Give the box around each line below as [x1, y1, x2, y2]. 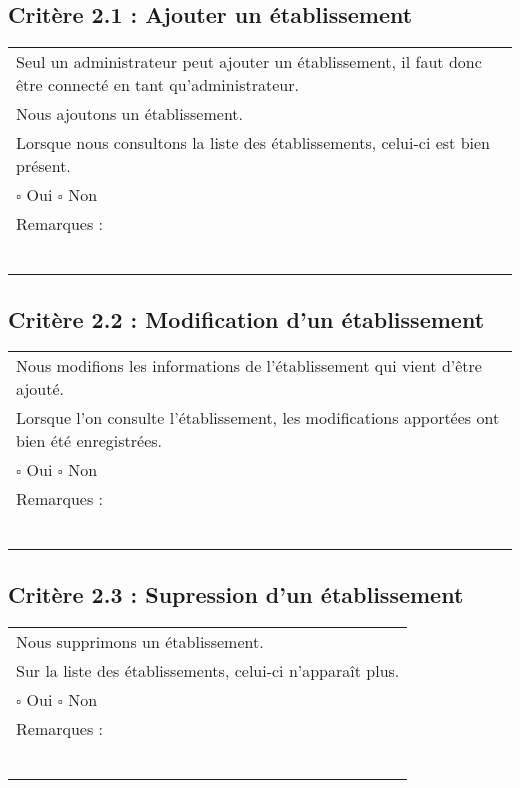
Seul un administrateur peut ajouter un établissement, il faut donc [16, 50, 482, 74]
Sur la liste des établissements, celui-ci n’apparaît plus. [16, 658, 400, 682]
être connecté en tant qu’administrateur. [16, 73, 299, 97]
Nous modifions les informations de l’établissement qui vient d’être [16, 354, 482, 378]
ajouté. [16, 377, 65, 401]
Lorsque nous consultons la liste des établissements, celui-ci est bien [16, 131, 490, 155]
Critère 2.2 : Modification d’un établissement [8, 303, 485, 334]
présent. [16, 154, 71, 178]
